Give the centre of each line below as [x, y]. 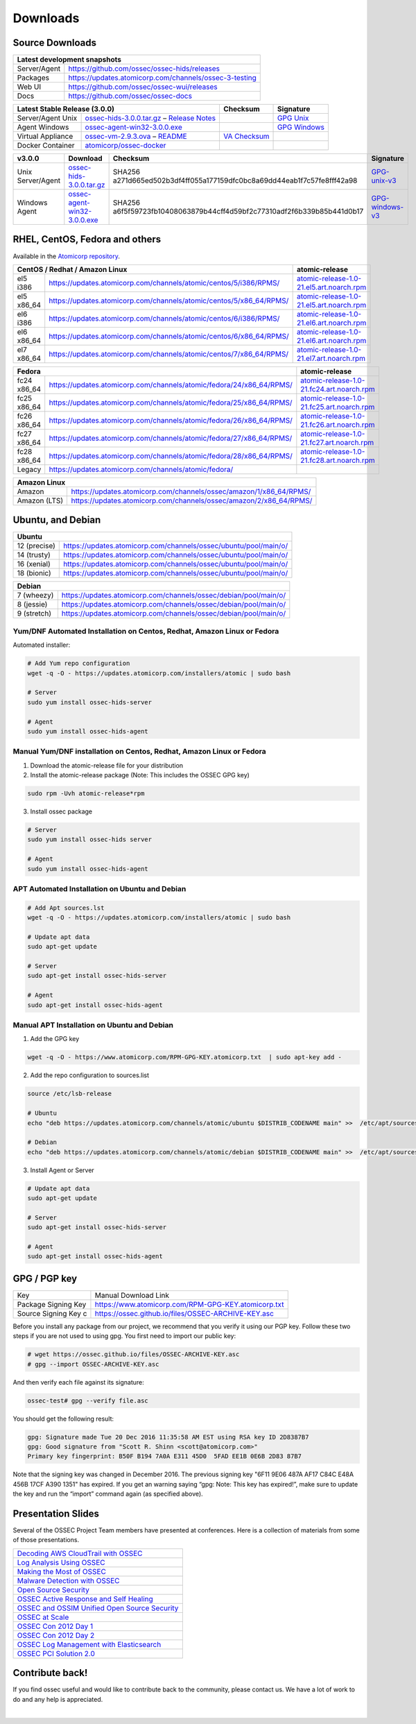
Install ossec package [61, 811]
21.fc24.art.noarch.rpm [338, 389]
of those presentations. [46, 1540]
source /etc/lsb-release [70, 1094]
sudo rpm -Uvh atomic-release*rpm [86, 794]
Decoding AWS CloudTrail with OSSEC [80, 1553]
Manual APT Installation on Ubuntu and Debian [93, 1025]
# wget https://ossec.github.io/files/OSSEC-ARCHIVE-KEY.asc [133, 1354]
